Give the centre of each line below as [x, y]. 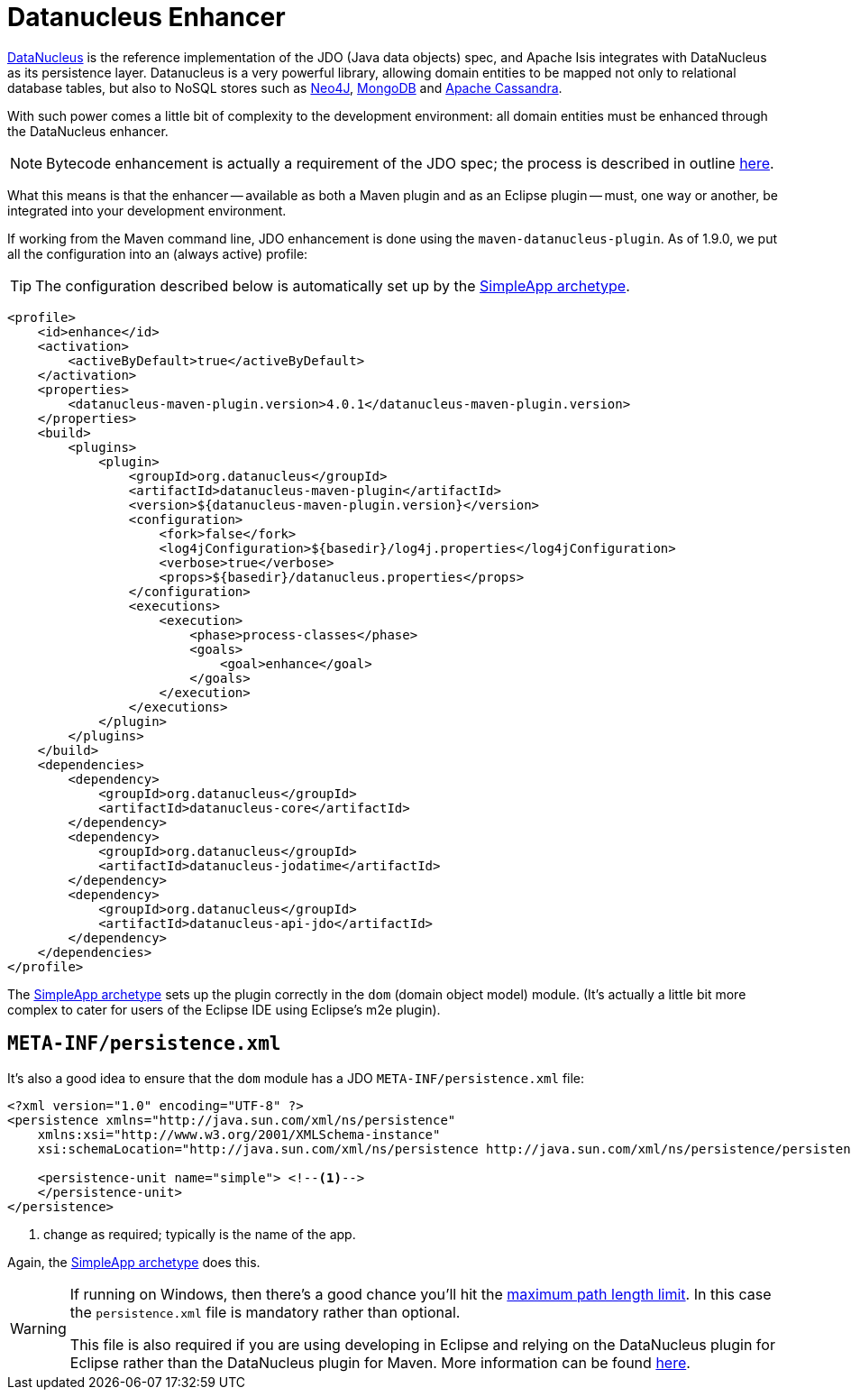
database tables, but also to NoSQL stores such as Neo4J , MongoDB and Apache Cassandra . [285, 87]
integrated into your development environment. [147, 210]
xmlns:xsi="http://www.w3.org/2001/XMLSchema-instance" [239, 1134]
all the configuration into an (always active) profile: [158, 253]
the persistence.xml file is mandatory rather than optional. [265, 1312]
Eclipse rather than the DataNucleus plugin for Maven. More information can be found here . [380, 1362]
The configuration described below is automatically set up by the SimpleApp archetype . [333, 285]
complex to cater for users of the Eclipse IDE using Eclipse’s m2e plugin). [224, 1009]
